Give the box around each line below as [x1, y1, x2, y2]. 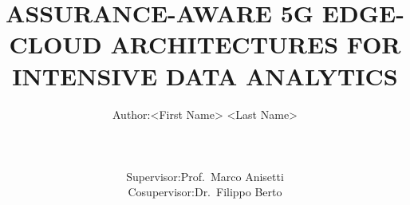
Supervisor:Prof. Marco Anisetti [126, 168, 284, 184]
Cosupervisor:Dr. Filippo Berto [128, 183, 282, 200]
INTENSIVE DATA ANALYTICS [12, 59, 398, 92]
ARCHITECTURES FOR [110, 28, 401, 61]
